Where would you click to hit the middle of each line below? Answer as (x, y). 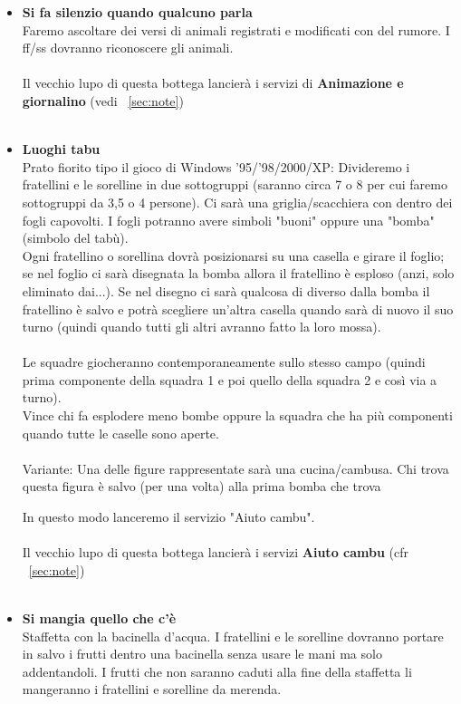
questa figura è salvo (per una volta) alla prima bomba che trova (202, 486)
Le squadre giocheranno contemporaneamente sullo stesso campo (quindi (224, 362)
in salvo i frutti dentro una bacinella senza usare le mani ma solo (202, 654)
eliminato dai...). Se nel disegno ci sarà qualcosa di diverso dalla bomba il (226, 290)
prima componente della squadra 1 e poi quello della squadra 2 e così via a (230, 379)
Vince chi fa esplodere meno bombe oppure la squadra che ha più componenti (237, 415)
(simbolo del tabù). (75, 238)
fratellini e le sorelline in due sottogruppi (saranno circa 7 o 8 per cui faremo (235, 184)
